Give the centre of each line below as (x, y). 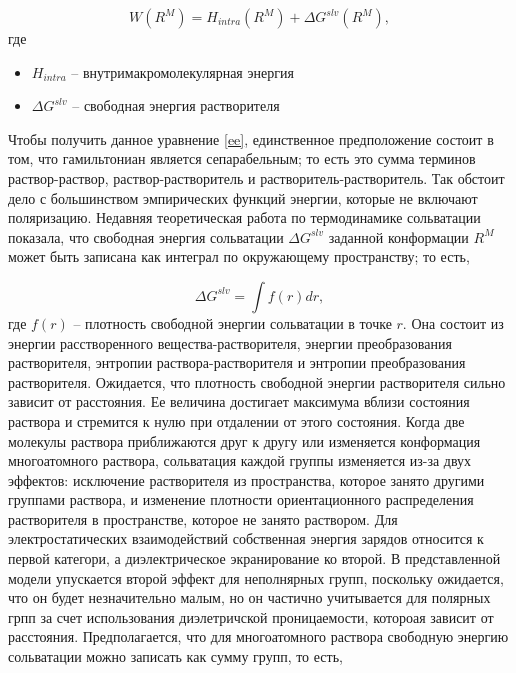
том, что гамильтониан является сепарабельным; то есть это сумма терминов (242, 158)
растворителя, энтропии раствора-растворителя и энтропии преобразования (237, 362)
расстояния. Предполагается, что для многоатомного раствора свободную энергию (258, 636)
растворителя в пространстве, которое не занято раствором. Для (203, 518)
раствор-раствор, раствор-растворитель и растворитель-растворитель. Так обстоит (256, 177)
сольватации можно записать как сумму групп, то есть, (175, 656)
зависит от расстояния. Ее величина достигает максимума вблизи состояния (239, 401)
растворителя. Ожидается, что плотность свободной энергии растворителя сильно (257, 381)
